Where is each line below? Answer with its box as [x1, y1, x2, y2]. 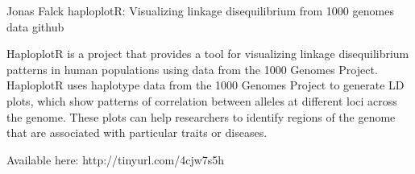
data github [6, 18, 64, 35]
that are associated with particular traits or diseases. [6, 124, 268, 141]
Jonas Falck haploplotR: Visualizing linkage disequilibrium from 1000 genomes [6, 2, 394, 19]
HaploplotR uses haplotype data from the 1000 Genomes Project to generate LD [6, 77, 405, 93]
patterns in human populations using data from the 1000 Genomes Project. [6, 60, 378, 77]
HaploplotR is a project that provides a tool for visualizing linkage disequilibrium [6, 45, 409, 62]
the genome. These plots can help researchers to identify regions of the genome [6, 108, 396, 125]
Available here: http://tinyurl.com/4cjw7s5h [6, 151, 225, 168]
